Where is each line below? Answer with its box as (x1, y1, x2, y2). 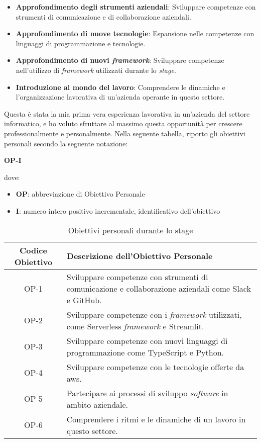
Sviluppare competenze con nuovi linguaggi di (66, 334, 228, 346)
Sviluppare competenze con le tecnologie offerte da (66, 361, 244, 373)
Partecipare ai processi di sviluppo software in (66, 387, 228, 399)
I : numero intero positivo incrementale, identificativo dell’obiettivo (16, 205, 220, 216)
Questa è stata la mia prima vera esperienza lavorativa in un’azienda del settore (4, 108, 250, 119)
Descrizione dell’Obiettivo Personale (66, 250, 213, 261)
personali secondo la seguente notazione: (4, 138, 128, 148)
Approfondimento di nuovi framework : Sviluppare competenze (16, 55, 224, 65)
